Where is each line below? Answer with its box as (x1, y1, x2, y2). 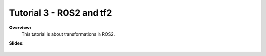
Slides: (9, 40, 24, 46)
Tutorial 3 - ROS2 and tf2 (9, 7, 112, 18)
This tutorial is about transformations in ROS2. (21, 31, 115, 37)
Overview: (9, 25, 32, 30)
